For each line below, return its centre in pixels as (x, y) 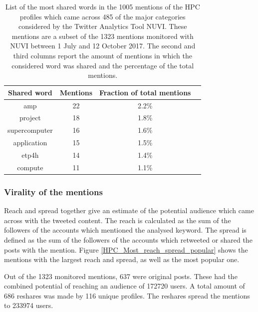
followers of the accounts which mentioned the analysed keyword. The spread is (125, 230)
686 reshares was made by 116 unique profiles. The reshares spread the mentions (127, 295)
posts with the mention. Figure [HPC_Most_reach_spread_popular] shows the (126, 249)
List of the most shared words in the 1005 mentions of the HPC (103, 6)
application (30, 143)
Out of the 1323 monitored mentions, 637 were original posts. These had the (121, 276)
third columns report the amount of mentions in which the (103, 55)
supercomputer (30, 130)
